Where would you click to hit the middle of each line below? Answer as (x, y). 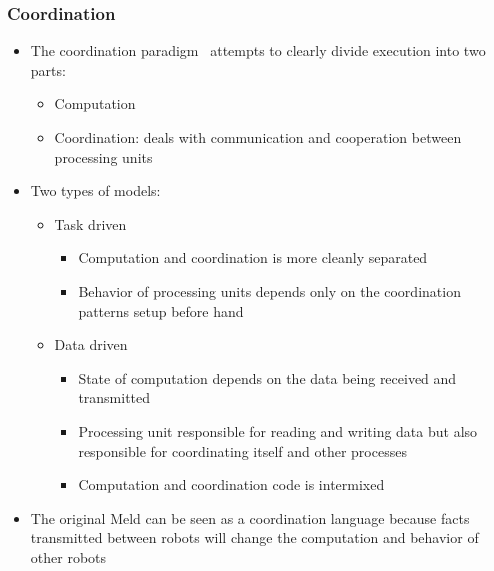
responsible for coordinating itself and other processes (242, 450)
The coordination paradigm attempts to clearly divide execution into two (258, 50)
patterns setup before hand (161, 310)
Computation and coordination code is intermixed (231, 484)
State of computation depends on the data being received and (267, 377)
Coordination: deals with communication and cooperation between (258, 137)
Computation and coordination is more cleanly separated (253, 257)
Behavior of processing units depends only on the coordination (269, 290)
